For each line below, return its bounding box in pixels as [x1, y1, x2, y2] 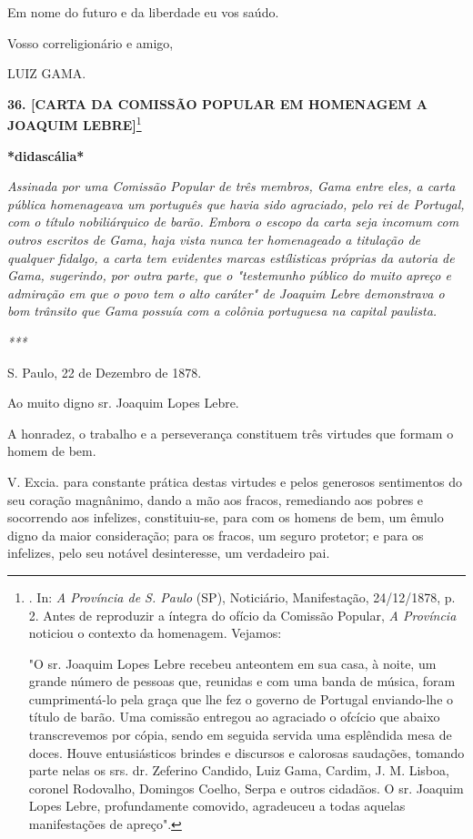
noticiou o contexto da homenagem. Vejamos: [28, 623, 282, 642]
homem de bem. [7, 441, 96, 460]
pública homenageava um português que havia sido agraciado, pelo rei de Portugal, [7, 194, 465, 213]
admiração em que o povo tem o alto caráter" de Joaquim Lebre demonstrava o [7, 283, 445, 302]
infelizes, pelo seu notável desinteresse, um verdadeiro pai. [7, 543, 330, 562]
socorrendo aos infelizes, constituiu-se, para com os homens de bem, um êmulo [7, 508, 444, 527]
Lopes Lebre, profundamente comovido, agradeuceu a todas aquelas [28, 796, 406, 815]
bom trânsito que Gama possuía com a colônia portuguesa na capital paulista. [7, 301, 438, 320]
